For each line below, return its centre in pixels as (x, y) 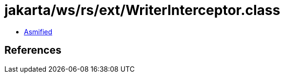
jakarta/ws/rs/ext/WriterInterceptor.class (142, 10)
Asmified (38, 31)
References (33, 50)
